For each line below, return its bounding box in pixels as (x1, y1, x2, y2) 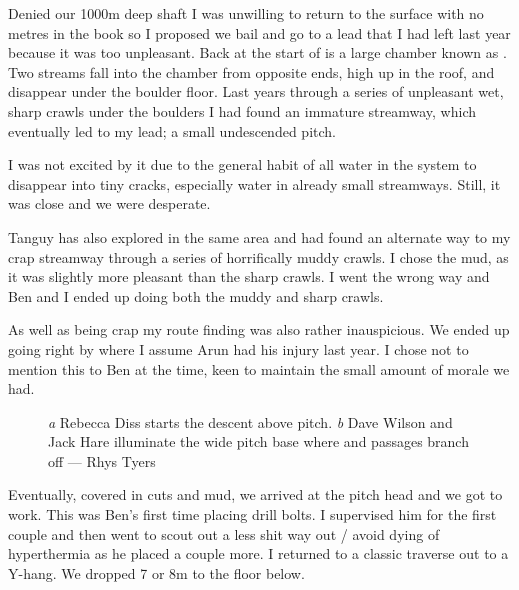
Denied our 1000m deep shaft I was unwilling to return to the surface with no (8, 3, 484, 23)
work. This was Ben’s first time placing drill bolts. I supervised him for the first (8, 504, 497, 525)
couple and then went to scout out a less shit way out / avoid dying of (8, 523, 440, 544)
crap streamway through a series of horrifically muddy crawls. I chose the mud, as (8, 246, 509, 267)
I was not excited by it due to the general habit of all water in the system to (8, 154, 477, 175)
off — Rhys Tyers (48, 450, 156, 471)
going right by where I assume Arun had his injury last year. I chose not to (8, 338, 469, 359)
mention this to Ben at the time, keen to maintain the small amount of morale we (8, 358, 510, 379)
